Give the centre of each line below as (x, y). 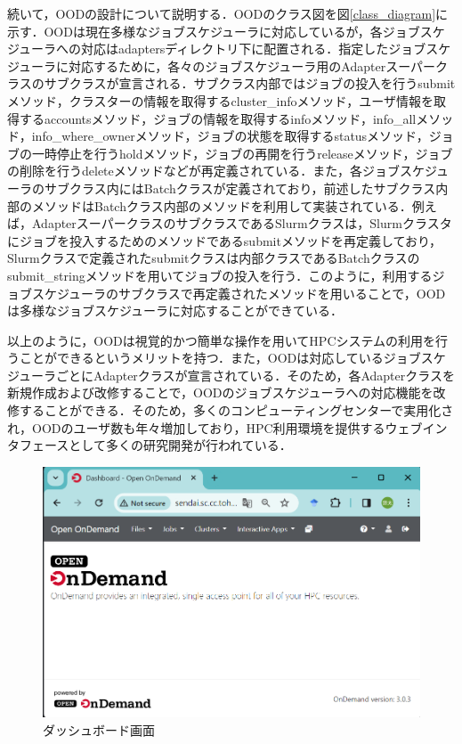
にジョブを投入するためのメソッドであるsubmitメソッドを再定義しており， (225, 240)
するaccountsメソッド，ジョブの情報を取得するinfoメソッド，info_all (218, 118)
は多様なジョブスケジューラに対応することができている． (175, 311)
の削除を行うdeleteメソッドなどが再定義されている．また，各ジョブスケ (216, 171)
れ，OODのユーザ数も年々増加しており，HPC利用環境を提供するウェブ (215, 427)
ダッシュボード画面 (99, 729)
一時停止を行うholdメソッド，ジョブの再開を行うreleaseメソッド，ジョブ (242, 153)
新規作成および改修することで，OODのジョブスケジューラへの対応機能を (220, 392)
